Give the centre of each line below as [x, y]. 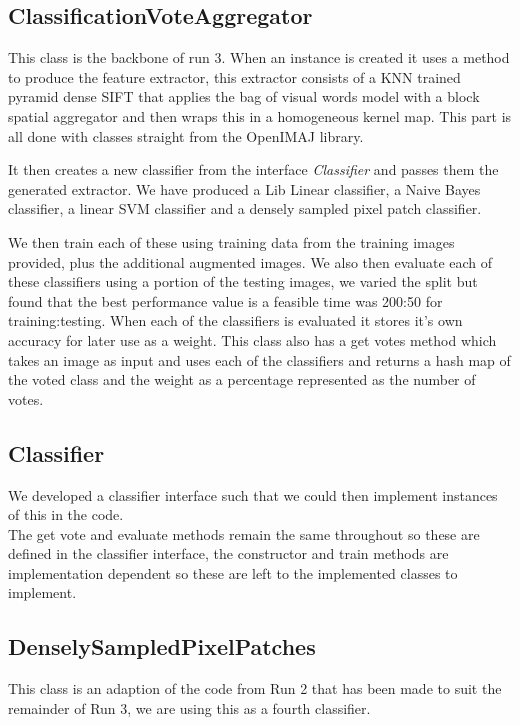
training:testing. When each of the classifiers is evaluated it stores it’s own [235, 320]
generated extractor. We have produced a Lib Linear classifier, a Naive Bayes [244, 188]
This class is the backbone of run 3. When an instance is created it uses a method [259, 57]
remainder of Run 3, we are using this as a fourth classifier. [189, 707]
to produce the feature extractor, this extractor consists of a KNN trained [234, 76]
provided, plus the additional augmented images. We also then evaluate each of [250, 261]
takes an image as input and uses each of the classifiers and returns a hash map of [259, 359]
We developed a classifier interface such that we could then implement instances [253, 494]
